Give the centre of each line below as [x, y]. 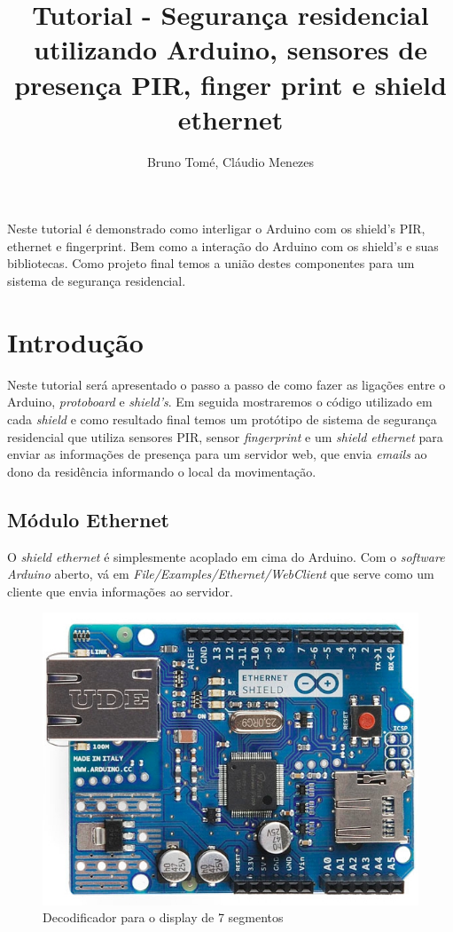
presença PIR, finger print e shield [230, 84]
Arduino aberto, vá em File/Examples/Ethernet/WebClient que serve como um [221, 574]
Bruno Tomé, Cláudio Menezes [230, 161]
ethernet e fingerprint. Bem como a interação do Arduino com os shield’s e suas [223, 245]
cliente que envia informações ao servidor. [120, 591]
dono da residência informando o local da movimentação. [162, 471]
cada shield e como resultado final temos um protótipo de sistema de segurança [222, 419]
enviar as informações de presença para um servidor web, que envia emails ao [217, 454]
